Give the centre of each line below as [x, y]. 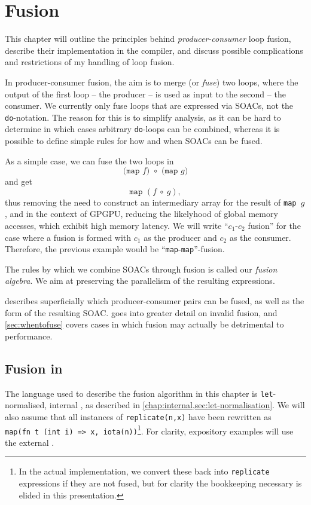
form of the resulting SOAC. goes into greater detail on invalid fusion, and [141, 312]
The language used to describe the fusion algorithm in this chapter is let [139, 393]
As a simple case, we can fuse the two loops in [89, 160]
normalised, [26, 405]
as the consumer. [260, 237]
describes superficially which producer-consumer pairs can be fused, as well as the [155, 301]
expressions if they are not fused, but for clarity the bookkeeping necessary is [160, 483]
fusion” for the [274, 226]
